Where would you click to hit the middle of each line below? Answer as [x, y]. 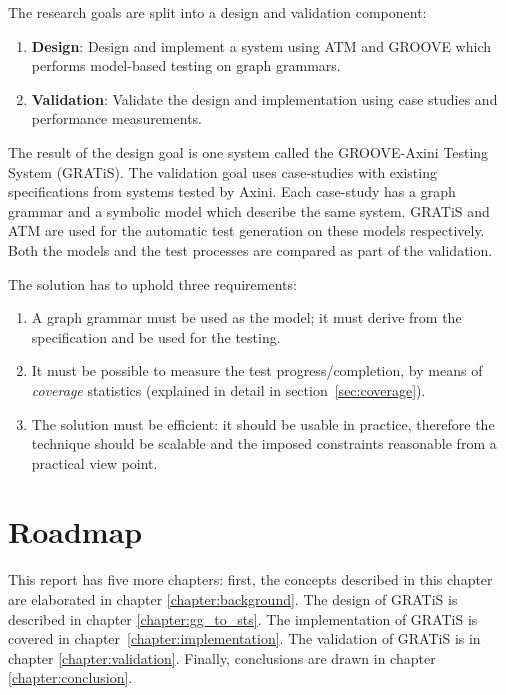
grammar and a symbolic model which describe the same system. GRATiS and [249, 210]
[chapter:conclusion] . [70, 677]
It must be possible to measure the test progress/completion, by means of [257, 370]
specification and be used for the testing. [156, 336]
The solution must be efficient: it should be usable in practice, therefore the [263, 423]
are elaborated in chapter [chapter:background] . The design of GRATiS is [233, 599]
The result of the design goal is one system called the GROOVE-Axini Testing [248, 151]
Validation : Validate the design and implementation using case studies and [264, 98]
